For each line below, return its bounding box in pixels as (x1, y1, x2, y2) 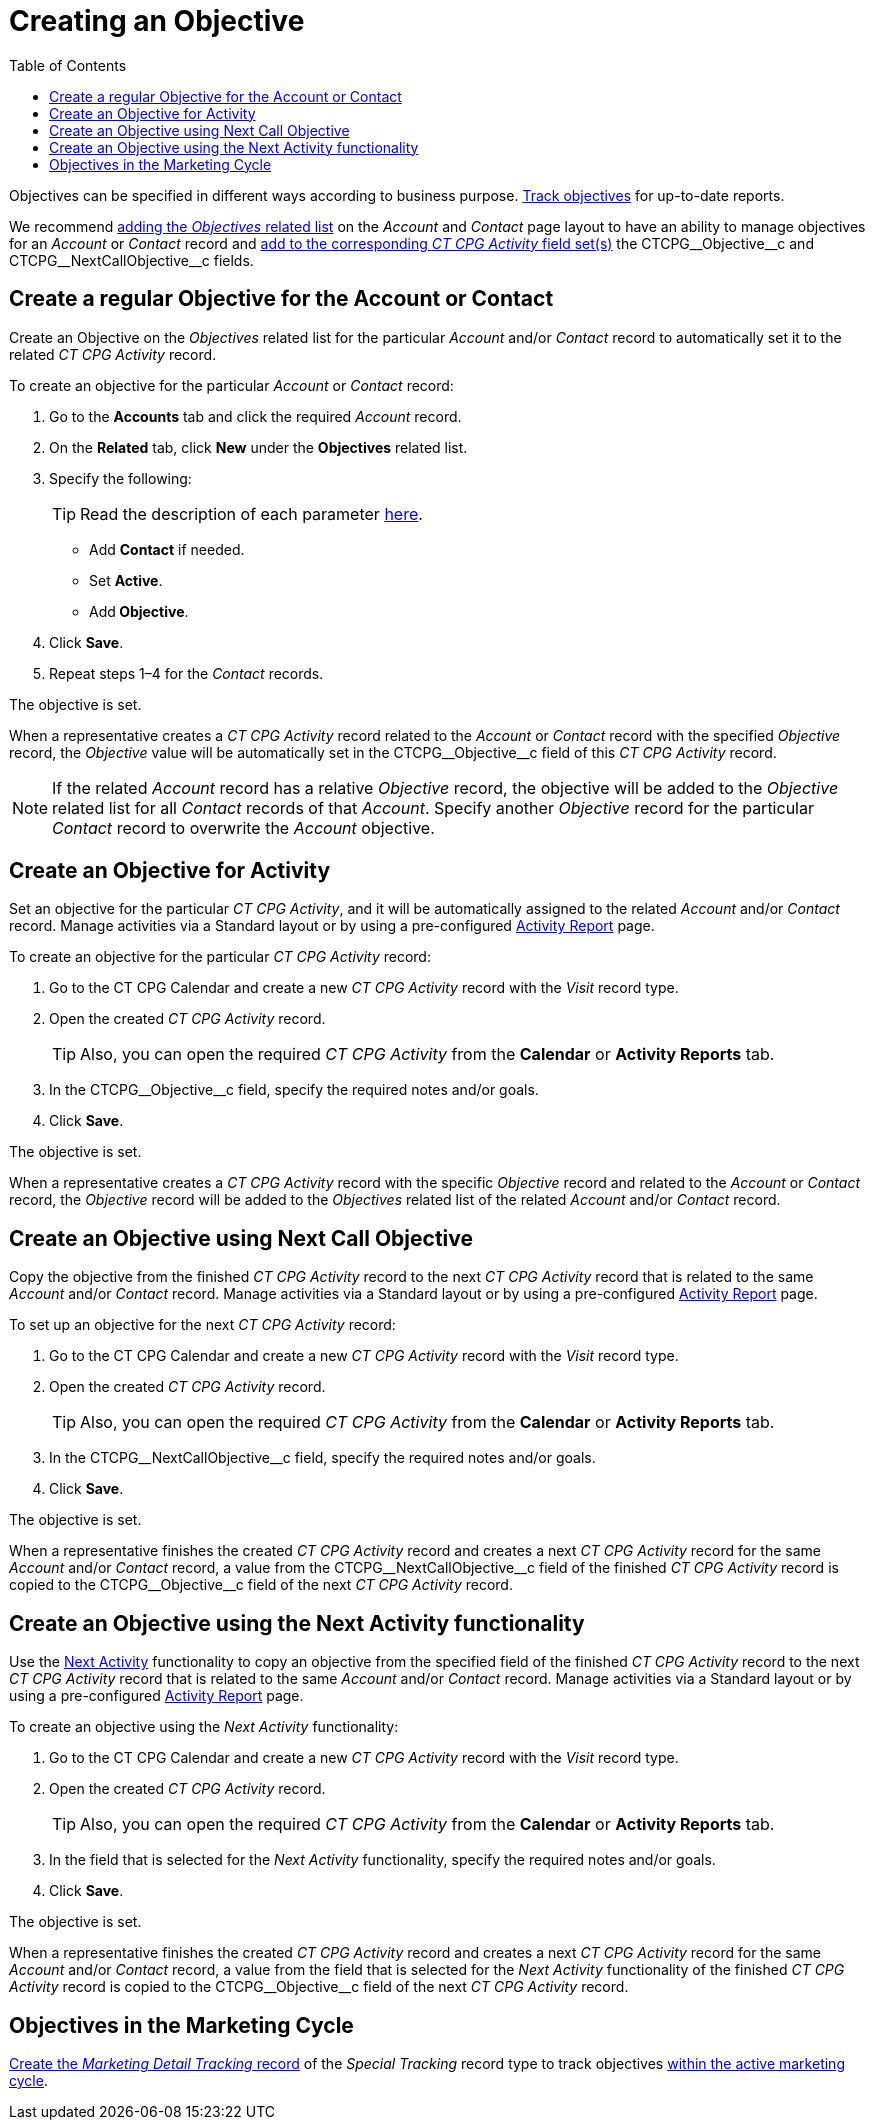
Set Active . (89, 571, 163, 589)
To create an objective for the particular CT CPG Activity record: (9, 948, 431, 966)
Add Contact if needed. (89, 540, 245, 558)
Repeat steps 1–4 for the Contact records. (49, 664, 324, 682)
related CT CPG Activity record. (9, 345, 217, 363)
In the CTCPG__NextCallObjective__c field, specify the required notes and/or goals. (49, 1449, 596, 1467)
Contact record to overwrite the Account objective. (52, 817, 435, 838)
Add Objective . (89, 602, 189, 620)
